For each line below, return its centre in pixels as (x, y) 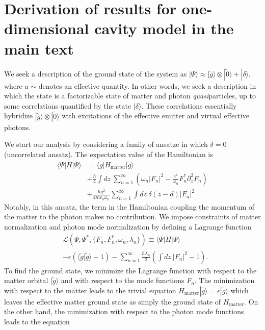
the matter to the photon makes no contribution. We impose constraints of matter (132, 217)
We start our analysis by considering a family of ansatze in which (106, 144)
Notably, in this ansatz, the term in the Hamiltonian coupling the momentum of (129, 206)
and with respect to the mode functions (123, 280)
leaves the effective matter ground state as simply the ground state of (113, 301)
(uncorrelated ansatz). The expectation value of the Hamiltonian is (109, 154)
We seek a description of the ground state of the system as (96, 73)
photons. (18, 127)
